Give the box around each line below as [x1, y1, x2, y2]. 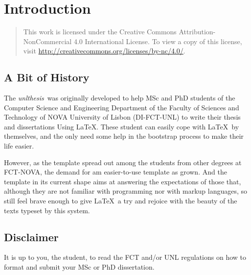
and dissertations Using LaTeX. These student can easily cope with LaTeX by [4, 121, 239, 131]
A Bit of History [4, 70, 90, 85]
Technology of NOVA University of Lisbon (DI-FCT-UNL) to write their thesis [4, 112, 241, 122]
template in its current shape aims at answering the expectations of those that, [4, 176, 241, 186]
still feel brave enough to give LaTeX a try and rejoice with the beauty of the [4, 196, 237, 206]
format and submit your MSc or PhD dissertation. [4, 262, 155, 272]
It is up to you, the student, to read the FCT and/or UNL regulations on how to [4, 252, 247, 262]
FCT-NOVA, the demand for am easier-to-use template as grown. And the [4, 167, 227, 177]
